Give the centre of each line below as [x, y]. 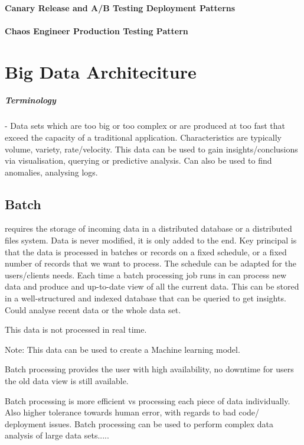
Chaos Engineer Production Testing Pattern [97, 30]
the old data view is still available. [67, 381]
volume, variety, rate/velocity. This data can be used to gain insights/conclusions [151, 149]
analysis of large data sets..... [57, 435]
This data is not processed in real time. [76, 329]
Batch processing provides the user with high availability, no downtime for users [149, 369]
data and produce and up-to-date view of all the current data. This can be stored [152, 286]
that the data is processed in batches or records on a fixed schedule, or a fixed [146, 251]
